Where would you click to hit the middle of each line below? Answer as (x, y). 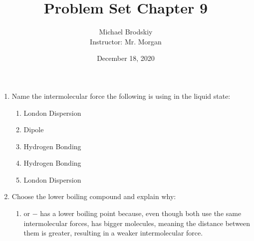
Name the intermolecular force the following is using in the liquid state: (121, 96)
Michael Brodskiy (126, 32)
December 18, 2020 (126, 58)
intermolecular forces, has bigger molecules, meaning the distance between (137, 223)
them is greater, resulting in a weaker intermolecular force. (113, 233)
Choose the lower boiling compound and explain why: (94, 196)
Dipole (34, 129)
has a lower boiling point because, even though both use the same (141, 213)
